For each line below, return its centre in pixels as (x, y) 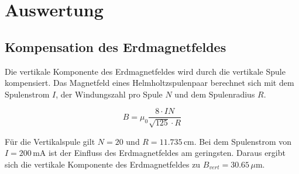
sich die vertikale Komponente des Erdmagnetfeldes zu (103, 164)
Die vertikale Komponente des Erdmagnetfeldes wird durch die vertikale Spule (145, 71)
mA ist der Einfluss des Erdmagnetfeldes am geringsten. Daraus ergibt (159, 153)
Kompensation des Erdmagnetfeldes (116, 46)
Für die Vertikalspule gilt (50, 141)
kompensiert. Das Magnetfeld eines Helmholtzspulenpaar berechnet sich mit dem (149, 83)
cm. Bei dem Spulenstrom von (238, 141)
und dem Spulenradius (215, 94)
